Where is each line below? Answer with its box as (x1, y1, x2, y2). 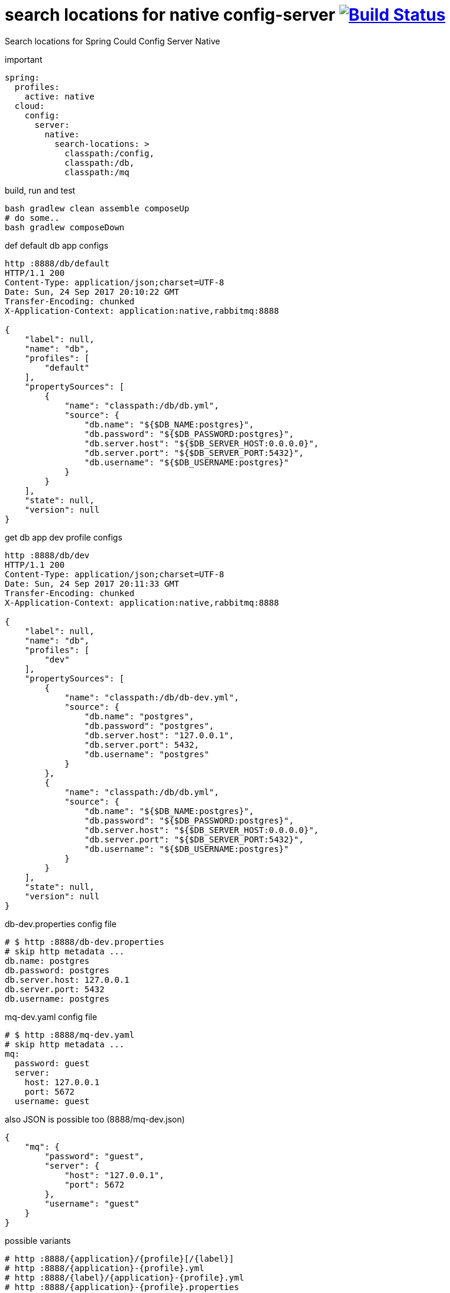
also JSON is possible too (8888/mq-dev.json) (5, 1114, 185, 1124)
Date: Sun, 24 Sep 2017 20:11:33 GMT (5, 578, 180, 588)
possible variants (5, 1235, 71, 1246)
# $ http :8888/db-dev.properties (5, 937, 164, 947)
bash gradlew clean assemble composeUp (5, 203, 189, 213)
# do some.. (5, 213, 60, 223)
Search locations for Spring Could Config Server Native (5, 36, 221, 46)
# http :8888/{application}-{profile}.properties (5, 1282, 239, 1292)
